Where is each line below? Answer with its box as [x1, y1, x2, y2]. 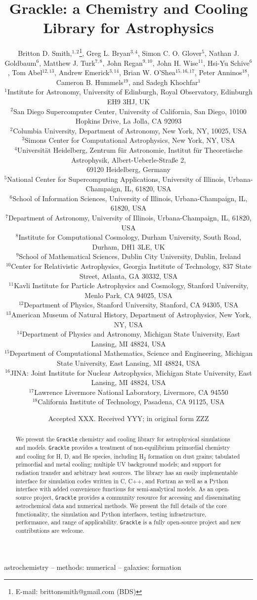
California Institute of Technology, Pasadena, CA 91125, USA [38, 396, 225, 407]
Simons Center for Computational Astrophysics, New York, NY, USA [25, 135, 235, 145]
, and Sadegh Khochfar [128, 77, 198, 87]
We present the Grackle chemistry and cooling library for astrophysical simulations [15, 435, 230, 443]
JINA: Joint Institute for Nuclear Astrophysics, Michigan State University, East [10, 367, 252, 378]
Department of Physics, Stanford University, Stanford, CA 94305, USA [24, 300, 239, 310]
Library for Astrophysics [43, 17, 214, 38]
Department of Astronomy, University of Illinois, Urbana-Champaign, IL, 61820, [8, 213, 252, 223]
